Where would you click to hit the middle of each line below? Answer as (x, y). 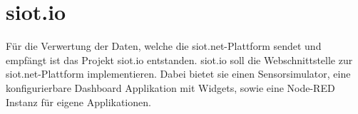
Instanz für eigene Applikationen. (78, 102)
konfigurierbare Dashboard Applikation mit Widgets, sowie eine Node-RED (170, 87)
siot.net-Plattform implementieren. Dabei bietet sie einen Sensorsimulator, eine (178, 74)
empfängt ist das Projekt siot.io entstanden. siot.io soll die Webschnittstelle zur (179, 59)
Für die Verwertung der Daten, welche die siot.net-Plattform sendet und (164, 46)
